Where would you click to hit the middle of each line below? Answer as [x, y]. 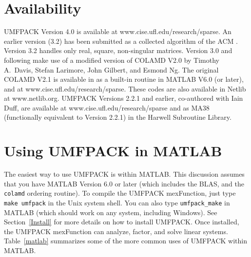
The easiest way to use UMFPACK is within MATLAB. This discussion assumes [124, 174]
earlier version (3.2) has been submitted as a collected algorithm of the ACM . [121, 41]
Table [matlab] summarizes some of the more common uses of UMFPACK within [125, 241]
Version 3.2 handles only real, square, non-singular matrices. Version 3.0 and [118, 50]
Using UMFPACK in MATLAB [113, 151]
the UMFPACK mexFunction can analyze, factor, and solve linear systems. [116, 231]
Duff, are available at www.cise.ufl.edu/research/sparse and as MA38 [107, 107]
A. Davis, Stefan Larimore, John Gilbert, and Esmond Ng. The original [111, 69]
